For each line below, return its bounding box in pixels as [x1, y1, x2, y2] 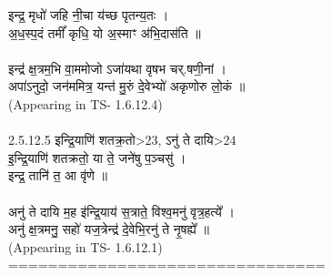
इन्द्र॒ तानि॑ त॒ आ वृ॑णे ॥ [8, 166, 107, 185]
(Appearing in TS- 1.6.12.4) [8, 94, 163, 113]
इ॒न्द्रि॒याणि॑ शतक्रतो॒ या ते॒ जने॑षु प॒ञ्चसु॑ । [8, 148, 186, 167]
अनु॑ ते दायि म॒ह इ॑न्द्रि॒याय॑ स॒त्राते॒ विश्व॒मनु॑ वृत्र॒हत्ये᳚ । [8, 201, 235, 220]
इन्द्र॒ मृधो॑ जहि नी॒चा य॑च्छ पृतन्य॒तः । [8, 5, 169, 24]
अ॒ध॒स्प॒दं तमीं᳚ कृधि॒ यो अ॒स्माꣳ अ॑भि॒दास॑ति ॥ [8, 23, 201, 42]
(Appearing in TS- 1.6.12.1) [8, 237, 163, 256]
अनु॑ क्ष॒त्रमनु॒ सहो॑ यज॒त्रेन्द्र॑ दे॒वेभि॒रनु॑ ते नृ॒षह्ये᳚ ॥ [8, 219, 209, 239]
